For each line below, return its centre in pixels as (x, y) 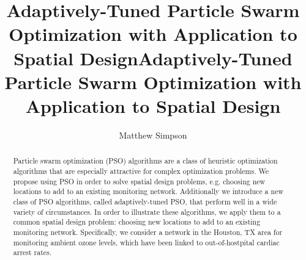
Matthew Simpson (153, 135)
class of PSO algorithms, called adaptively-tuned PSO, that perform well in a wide (145, 201)
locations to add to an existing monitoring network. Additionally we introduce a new (148, 191)
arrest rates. (32, 252)
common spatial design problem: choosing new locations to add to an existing (137, 222)
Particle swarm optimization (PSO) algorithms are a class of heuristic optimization (145, 161)
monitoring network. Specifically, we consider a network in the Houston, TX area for (148, 232)
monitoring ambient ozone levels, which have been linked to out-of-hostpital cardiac (146, 242)
